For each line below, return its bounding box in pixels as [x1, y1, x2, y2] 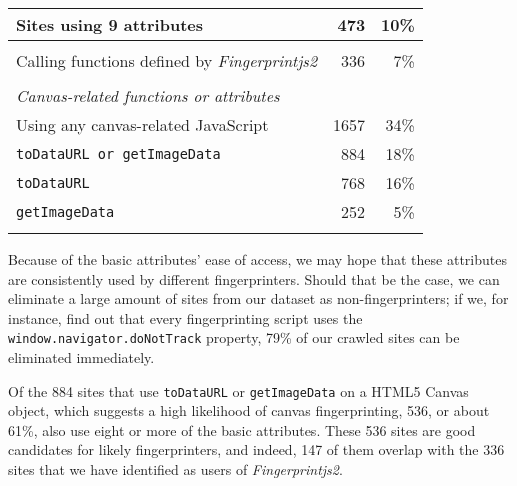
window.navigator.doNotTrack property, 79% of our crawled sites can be [8, 327, 460, 348]
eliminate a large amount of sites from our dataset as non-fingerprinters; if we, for [8, 288, 509, 309]
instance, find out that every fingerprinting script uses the [8, 307, 363, 328]
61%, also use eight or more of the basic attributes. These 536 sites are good [8, 419, 476, 440]
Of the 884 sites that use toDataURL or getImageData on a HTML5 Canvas [8, 380, 469, 401]
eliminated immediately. [8, 347, 155, 368]
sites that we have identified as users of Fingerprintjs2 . [8, 459, 343, 480]
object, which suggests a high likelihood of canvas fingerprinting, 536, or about [8, 400, 490, 421]
